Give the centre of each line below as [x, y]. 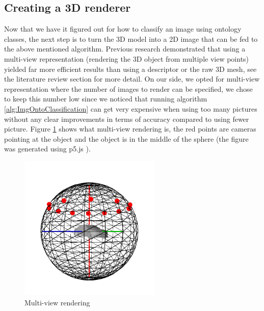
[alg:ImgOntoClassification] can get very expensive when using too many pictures [131, 108]
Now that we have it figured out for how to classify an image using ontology [123, 29]
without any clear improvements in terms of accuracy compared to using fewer [127, 119]
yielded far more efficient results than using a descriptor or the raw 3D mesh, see [130, 69]
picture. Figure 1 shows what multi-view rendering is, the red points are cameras [130, 129]
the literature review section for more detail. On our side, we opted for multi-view [132, 79]
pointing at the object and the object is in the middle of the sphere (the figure [126, 138]
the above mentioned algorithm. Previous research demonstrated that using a [125, 49]
